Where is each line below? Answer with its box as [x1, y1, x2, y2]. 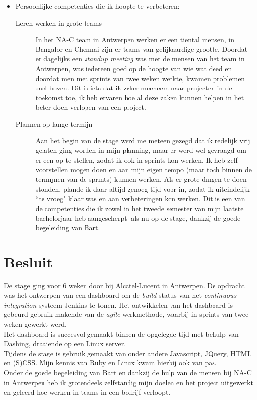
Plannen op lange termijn [15, 118, 93, 129]
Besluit [4, 251, 53, 271]
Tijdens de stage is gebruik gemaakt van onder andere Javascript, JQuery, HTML [4, 348, 252, 358]
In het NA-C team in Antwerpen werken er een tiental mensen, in [35, 34, 235, 44]
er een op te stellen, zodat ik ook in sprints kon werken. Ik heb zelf [35, 154, 238, 165]
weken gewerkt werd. [4, 318, 67, 329]
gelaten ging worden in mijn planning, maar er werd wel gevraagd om [35, 145, 246, 155]
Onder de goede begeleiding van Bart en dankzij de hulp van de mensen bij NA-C [4, 367, 252, 377]
